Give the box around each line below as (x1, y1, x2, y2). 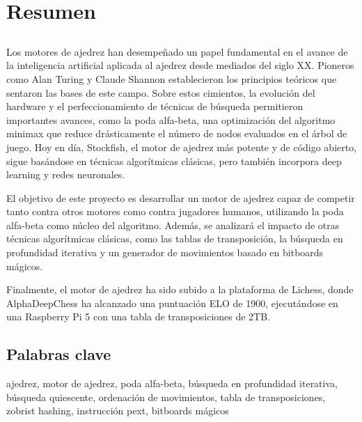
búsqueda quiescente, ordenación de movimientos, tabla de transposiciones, (6, 389, 326, 404)
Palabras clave (6, 343, 111, 365)
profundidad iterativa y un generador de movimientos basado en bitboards (6, 245, 324, 260)
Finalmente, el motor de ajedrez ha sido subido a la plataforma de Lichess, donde (6, 282, 354, 297)
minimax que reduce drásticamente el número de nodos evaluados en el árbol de (6, 126, 347, 141)
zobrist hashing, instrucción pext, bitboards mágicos (6, 403, 229, 418)
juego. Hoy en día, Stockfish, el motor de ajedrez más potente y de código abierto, (6, 139, 357, 154)
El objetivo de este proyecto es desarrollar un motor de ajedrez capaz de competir (6, 190, 355, 205)
